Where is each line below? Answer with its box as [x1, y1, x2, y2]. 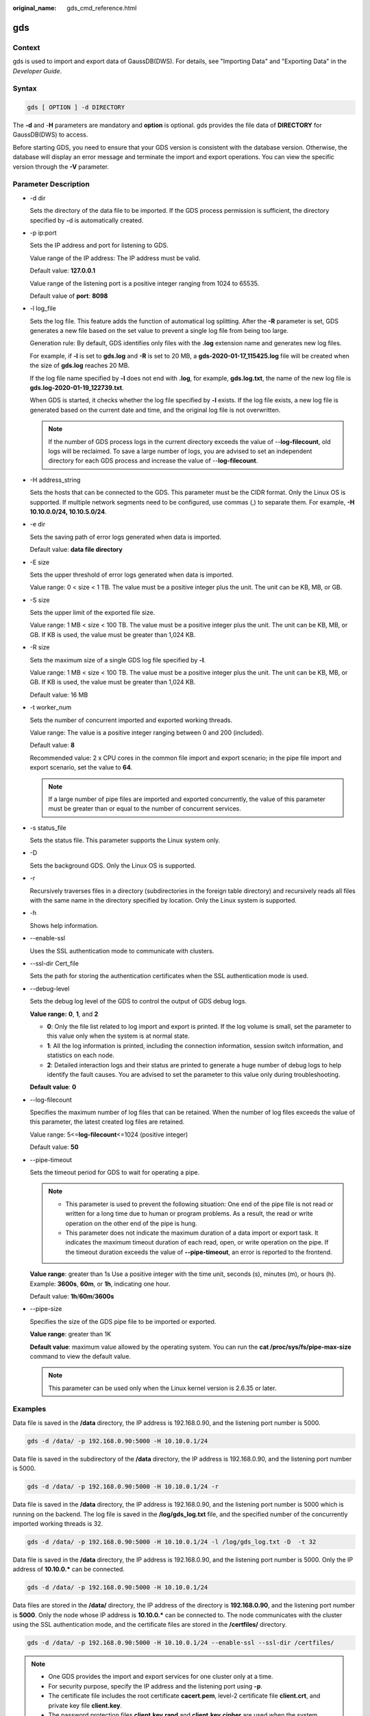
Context [12, 43, 40, 52]
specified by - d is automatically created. [29, 216, 144, 224]
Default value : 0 [29, 1083, 77, 1091]
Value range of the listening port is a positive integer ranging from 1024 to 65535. [29, 279, 260, 288]
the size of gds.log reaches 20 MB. [29, 361, 130, 370]
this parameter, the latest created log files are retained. [29, 1117, 185, 1126]
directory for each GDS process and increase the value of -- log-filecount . [48, 456, 258, 465]
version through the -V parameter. [12, 162, 110, 171]
